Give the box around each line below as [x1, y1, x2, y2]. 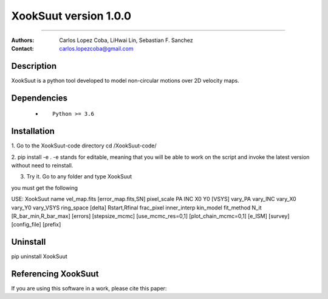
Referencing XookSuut [11, 269, 99, 279]
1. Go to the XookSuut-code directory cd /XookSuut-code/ [11, 142, 157, 149]
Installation [11, 126, 55, 136]
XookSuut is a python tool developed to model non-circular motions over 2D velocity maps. [11, 77, 239, 84]
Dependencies [11, 93, 68, 103]
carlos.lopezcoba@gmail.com [59, 44, 134, 52]
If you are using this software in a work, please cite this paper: [11, 285, 167, 292]
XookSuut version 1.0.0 [11, 9, 132, 23]
